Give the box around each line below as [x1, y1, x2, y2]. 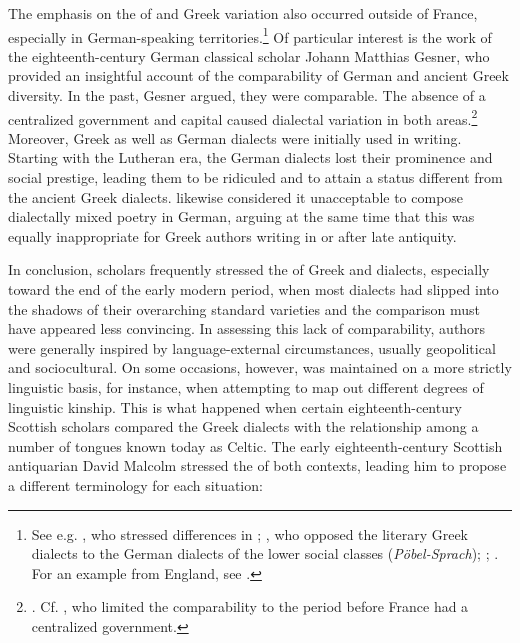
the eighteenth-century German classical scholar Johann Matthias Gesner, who [8, 45, 490, 66]
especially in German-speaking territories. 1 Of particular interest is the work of [8, 23, 492, 47]
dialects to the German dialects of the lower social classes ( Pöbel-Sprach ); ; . [31, 543, 499, 564]
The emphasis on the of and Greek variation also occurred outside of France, [8, 3, 478, 23]
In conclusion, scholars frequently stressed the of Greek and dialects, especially [8, 259, 490, 280]
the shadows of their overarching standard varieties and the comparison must [8, 298, 481, 319]
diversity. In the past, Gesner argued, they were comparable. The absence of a [8, 85, 486, 106]
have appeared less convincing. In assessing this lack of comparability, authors [8, 318, 486, 339]
